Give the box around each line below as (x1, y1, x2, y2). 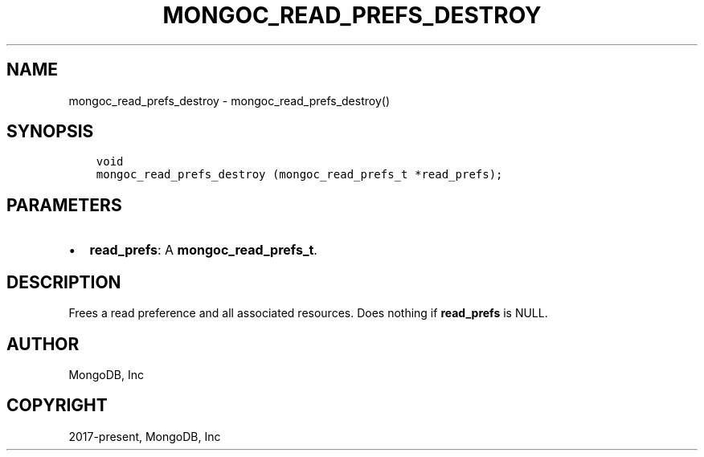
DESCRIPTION (6, 271, 121, 292)
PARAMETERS (6, 194, 122, 215)
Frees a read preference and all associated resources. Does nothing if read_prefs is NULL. (68, 306, 548, 320)
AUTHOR (6, 333, 80, 354)
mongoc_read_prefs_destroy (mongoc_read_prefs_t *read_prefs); (96, 168, 503, 182)
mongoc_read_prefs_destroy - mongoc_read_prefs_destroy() (68, 93, 390, 108)
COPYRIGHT (6, 395, 108, 416)
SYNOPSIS (6, 121, 94, 142)
